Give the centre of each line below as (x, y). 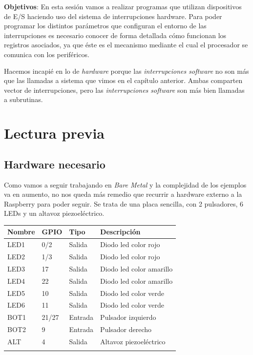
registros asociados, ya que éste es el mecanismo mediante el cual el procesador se (126, 45)
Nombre (21, 232)
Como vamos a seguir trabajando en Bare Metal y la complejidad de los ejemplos (125, 184)
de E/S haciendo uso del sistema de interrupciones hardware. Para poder (113, 16)
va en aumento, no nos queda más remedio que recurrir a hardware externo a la (123, 194)
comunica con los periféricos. (47, 54)
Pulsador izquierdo (128, 317)
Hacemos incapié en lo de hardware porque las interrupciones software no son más (126, 71)
